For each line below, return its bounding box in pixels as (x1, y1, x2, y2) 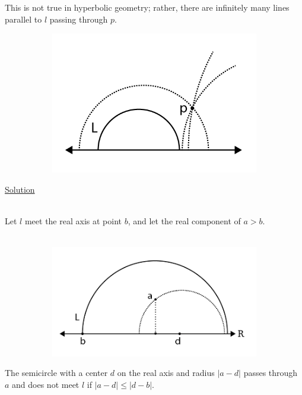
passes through (243, 366, 298, 379)
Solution (5, 183, 35, 195)
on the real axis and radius (117, 366, 215, 379)
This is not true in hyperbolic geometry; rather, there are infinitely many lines (5, 1, 290, 13)
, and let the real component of (128, 215, 241, 227)
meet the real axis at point (24, 215, 122, 227)
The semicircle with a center (5, 366, 108, 379)
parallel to (5, 12, 42, 25)
